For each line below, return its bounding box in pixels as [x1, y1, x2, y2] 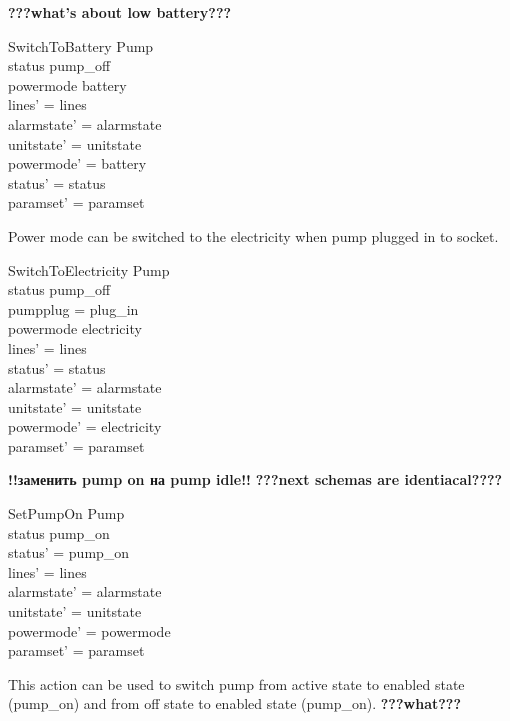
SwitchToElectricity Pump [8, 259, 170, 280]
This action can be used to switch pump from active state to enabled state [8, 673, 465, 694]
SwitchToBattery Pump [8, 35, 154, 56]
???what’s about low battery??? [8, 2, 232, 22]
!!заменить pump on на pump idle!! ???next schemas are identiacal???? [8, 469, 503, 490]
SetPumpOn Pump [8, 503, 125, 524]
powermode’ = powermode [8, 620, 171, 641]
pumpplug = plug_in [8, 298, 139, 319]
